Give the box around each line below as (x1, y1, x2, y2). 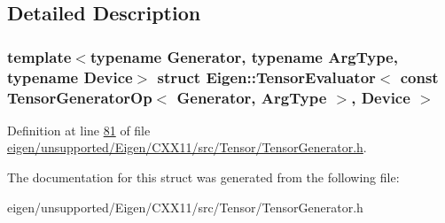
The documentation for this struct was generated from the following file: (7, 168, 400, 187)
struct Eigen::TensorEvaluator (157, 65, 376, 88)
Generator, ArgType (176, 86, 327, 108)
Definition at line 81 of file (7, 120, 151, 139)
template (7, 45, 72, 67)
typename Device (7, 65, 133, 88)
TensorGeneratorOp (7, 86, 152, 108)
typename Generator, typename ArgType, (90, 45, 398, 67)
